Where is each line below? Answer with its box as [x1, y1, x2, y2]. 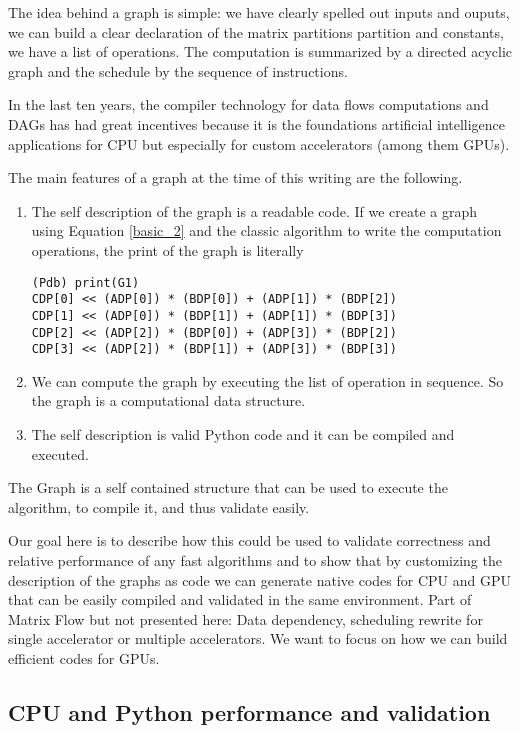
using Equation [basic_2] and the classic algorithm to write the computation [31, 220, 502, 241]
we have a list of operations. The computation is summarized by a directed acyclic [8, 41, 512, 62]
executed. [31, 443, 89, 464]
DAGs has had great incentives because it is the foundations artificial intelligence [8, 113, 506, 134]
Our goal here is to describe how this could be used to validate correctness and [8, 530, 491, 551]
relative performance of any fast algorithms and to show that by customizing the [8, 549, 502, 570]
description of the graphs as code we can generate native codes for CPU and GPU [8, 569, 511, 590]
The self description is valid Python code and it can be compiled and [31, 424, 455, 444]
